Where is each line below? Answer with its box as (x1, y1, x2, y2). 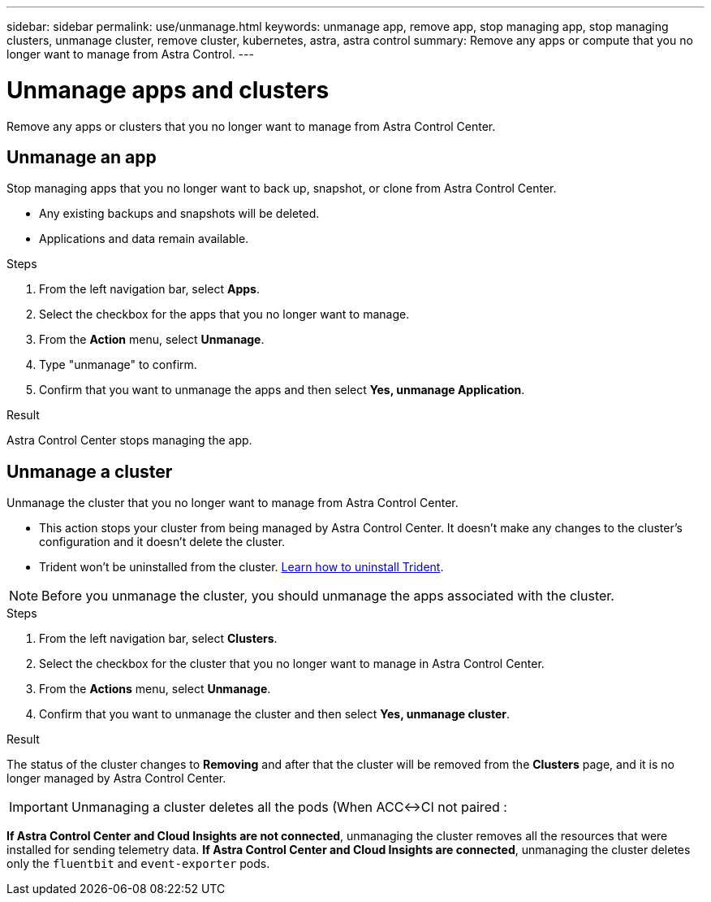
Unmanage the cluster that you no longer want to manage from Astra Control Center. (6, 496, 459, 510)
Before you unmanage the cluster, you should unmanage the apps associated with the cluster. (41, 588, 614, 605)
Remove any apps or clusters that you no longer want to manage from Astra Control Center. (6, 119, 496, 133)
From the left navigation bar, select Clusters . (39, 631, 278, 646)
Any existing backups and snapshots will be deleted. (39, 206, 320, 221)
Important (9, 799, 68, 816)
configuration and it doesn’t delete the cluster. (39, 535, 286, 549)
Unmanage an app (6, 146, 157, 167)
